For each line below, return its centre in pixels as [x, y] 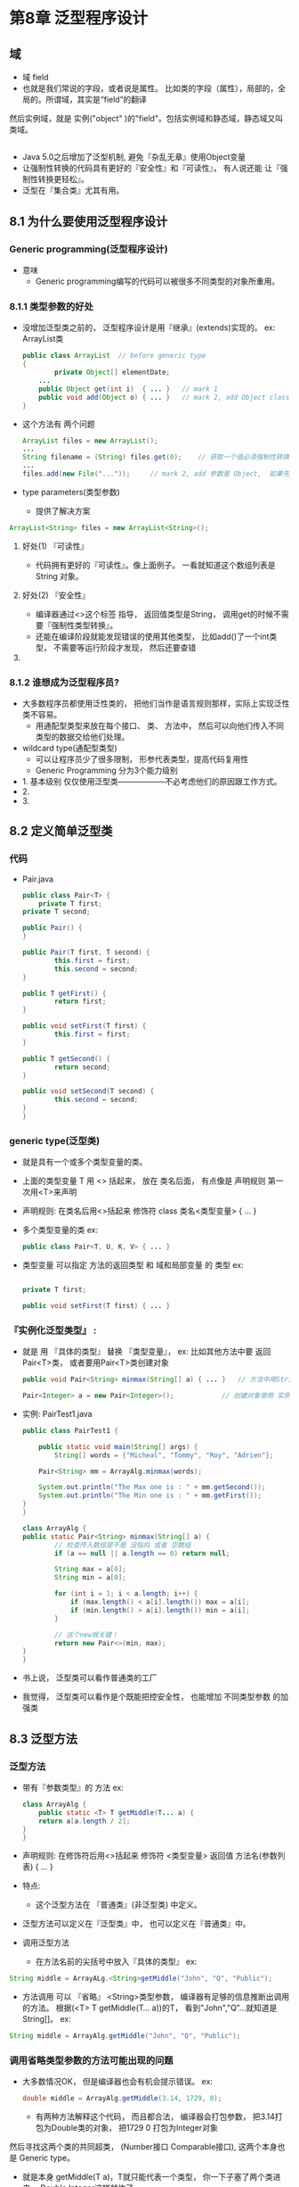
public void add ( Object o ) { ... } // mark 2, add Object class [164, 397]
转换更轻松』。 [63, 179]
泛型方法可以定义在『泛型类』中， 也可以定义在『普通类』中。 [136, 1924]
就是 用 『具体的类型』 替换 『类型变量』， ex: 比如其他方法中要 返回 [146, 1352]
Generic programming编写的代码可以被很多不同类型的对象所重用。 [158, 281]
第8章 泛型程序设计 [79, 18]
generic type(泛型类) [55, 1140]
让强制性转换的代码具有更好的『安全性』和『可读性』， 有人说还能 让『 [151, 168]
